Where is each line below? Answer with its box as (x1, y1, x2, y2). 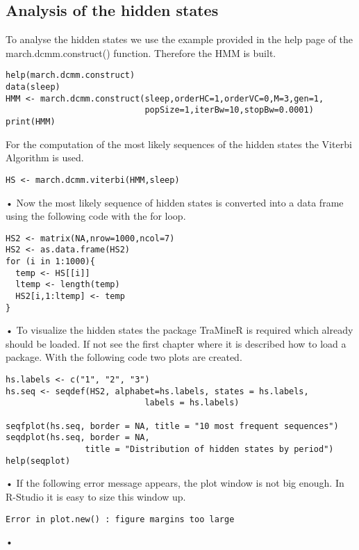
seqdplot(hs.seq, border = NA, (6, 432, 150, 443)
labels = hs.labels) (144, 398, 240, 408)
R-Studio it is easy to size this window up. (6, 489, 186, 503)
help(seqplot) (6, 455, 71, 466)
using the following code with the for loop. (6, 209, 186, 223)
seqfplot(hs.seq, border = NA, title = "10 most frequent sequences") (6, 421, 339, 431)
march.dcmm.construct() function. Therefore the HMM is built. (6, 45, 276, 60)
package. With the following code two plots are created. (6, 350, 242, 364)
